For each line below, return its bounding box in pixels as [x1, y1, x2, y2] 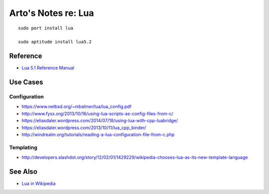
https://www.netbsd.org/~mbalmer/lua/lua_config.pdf [21, 104, 132, 110]
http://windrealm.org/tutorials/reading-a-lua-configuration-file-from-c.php [21, 131, 175, 137]
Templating [9, 144, 37, 151]
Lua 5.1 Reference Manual [21, 65, 75, 71]
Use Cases [9, 78, 43, 87]
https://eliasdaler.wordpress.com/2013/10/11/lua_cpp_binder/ [21, 125, 146, 131]
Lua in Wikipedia [21, 181, 56, 187]
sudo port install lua [18, 25, 74, 31]
